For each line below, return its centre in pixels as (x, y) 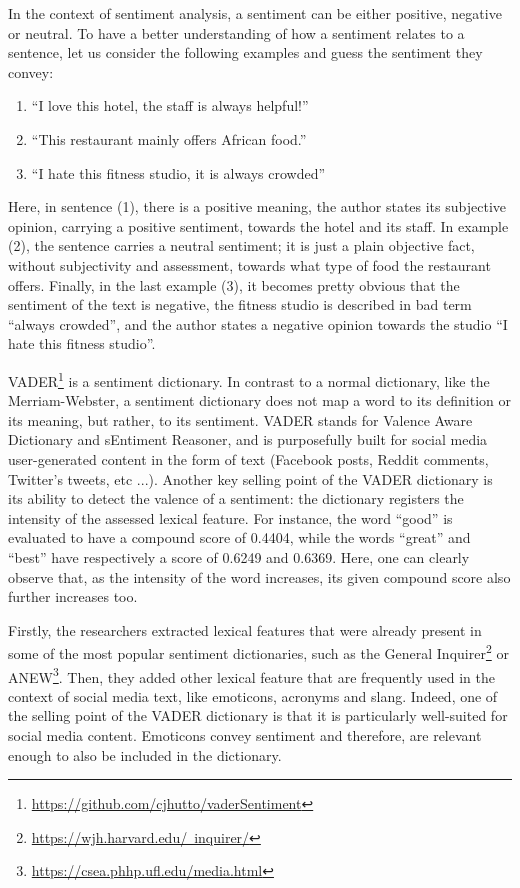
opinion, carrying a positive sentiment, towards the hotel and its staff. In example (258, 225)
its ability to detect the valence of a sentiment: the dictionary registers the (236, 498)
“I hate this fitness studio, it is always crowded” (178, 172)
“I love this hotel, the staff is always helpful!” (170, 105)
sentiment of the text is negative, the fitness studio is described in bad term (240, 304)
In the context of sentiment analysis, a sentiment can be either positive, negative (255, 13)
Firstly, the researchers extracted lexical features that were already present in (245, 629)
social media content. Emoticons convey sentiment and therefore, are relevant (245, 734)
